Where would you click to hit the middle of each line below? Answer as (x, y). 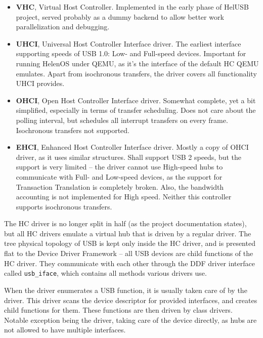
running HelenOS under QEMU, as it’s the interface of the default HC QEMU (137, 63)
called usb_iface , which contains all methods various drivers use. (105, 273)
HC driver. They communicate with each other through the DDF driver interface (129, 263)
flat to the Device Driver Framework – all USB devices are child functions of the (129, 253)
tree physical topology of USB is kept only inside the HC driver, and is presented (130, 243)
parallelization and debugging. (63, 27)
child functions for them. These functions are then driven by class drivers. (118, 310)
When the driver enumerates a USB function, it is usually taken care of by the (126, 290)
